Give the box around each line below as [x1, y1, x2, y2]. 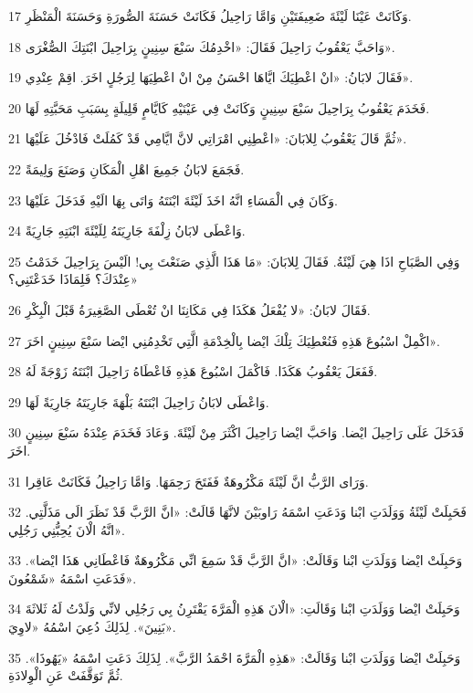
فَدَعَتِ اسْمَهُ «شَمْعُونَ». [8, 568, 137, 587]
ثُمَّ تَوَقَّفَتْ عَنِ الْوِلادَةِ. [8, 666, 123, 685]
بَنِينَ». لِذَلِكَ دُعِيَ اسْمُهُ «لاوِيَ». [8, 617, 176, 636]
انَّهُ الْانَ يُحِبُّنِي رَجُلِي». [8, 520, 125, 539]
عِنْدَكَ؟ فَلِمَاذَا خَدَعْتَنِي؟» [8, 269, 138, 289]
